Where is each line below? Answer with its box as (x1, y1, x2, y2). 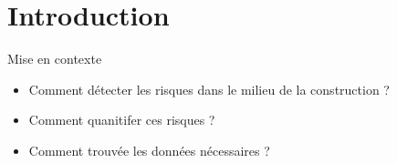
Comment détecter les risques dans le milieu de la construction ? (28, 79, 390, 98)
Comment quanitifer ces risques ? (28, 110, 215, 129)
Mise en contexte (7, 49, 102, 68)
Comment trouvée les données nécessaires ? (28, 140, 270, 159)
